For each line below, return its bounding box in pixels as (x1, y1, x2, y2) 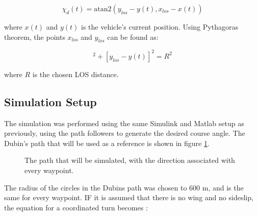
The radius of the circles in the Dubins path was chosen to (4, 182, 187, 193)
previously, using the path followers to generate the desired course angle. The (4, 128, 245, 138)
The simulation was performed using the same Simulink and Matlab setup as (4, 117, 244, 128)
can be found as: (107, 31, 159, 42)
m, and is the (202, 182, 244, 193)
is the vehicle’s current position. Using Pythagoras (81, 21, 238, 32)
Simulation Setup (4, 93, 97, 109)
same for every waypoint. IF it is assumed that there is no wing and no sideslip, (4, 192, 253, 203)
